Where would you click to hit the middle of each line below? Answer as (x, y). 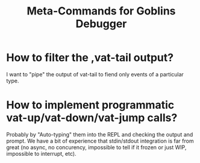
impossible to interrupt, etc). (41, 153)
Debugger (101, 24)
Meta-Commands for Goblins (101, 11)
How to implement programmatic (90, 105)
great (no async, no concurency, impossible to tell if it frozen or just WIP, (96, 147)
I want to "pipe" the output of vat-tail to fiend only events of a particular (95, 74)
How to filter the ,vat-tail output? (90, 58)
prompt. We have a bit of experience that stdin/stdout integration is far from (100, 141)
